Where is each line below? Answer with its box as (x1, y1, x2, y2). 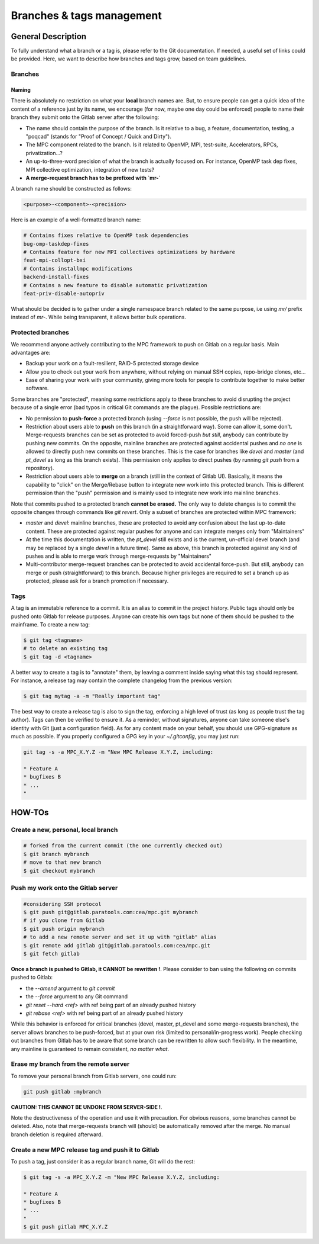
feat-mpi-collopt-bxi (23, 257, 86, 263)
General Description (11, 31, 87, 41)
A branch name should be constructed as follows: (11, 185, 132, 192)
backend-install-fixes (23, 274, 89, 281)
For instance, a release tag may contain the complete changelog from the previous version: (11, 677, 233, 684)
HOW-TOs (11, 807, 49, 817)
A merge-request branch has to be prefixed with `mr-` (25, 174, 161, 181)
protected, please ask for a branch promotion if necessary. (25, 577, 169, 584)
